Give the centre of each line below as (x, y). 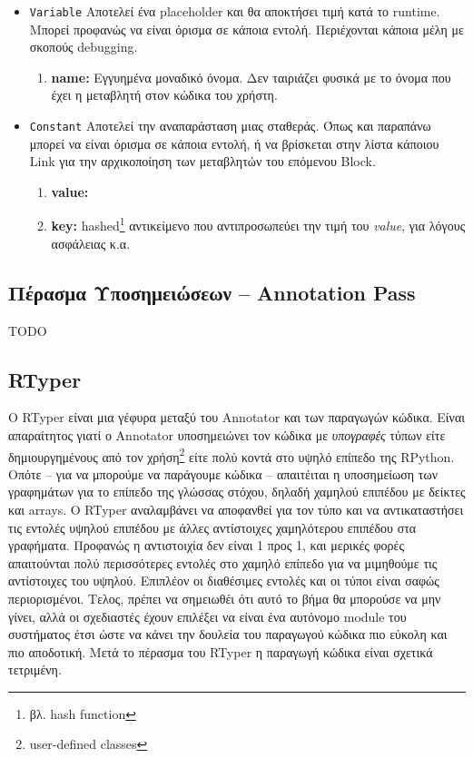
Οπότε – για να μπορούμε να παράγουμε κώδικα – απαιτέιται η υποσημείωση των (223, 473)
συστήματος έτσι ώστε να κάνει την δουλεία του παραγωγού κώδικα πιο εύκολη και (228, 634)
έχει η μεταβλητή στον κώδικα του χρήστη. (164, 95)
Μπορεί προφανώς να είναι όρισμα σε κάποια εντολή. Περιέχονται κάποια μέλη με (246, 29)
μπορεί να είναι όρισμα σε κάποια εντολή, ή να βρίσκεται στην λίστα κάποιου (234, 143)
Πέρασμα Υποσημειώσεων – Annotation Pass (212, 292)
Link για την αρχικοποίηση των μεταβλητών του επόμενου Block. (202, 161)
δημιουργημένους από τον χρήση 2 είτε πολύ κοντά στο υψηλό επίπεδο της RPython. (232, 455)
